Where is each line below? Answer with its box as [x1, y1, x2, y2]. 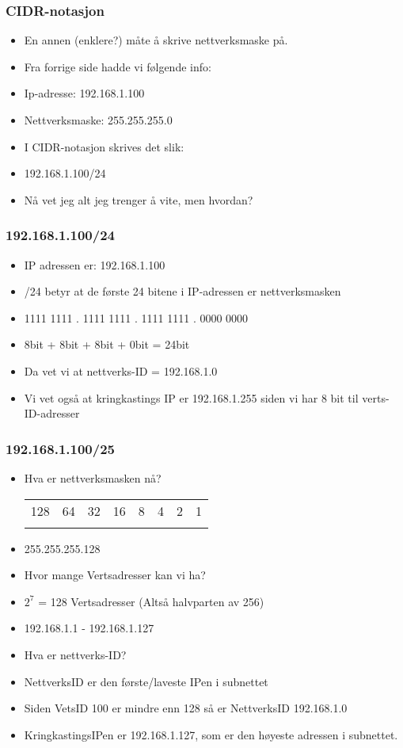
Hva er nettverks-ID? [24, 646, 127, 662]
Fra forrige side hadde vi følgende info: [24, 58, 211, 74]
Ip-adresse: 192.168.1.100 [24, 85, 145, 101]
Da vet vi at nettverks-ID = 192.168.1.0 [24, 362, 218, 379]
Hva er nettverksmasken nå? [24, 469, 162, 486]
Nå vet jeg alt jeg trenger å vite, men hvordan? [24, 191, 253, 208]
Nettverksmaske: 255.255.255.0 [24, 112, 173, 128]
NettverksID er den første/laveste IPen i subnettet [24, 673, 268, 689]
